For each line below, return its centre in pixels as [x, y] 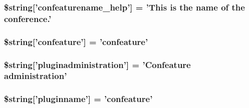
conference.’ [28, 18]
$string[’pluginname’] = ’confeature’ [78, 99]
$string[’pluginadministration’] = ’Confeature [97, 64]
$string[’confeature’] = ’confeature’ [76, 41]
